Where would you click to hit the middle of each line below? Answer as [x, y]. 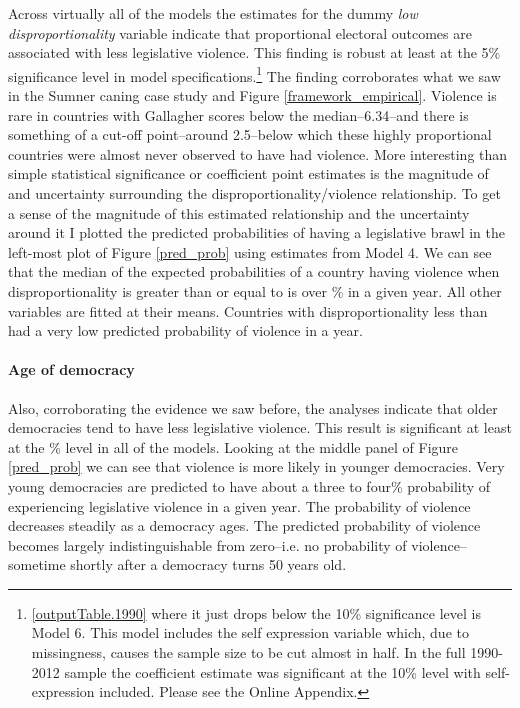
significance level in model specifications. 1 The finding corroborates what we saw [254, 74]
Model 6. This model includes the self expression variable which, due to [250, 632]
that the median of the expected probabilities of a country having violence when [254, 271]
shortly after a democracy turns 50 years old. [208, 564]
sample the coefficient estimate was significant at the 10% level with [272, 671]
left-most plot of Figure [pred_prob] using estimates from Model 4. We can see [250, 251]
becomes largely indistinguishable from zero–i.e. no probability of [207, 544]
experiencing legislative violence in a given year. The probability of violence [239, 505]
